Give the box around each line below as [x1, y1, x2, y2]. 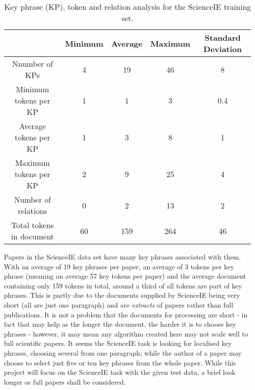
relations [18, 205, 48, 216]
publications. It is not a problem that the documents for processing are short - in [4, 309, 248, 319]
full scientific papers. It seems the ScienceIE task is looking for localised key [4, 338, 232, 348]
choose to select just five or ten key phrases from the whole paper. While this [4, 357, 236, 367]
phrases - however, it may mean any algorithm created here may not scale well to [4, 328, 248, 338]
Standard [204, 32, 241, 43]
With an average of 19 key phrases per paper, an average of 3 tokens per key [4, 261, 234, 271]
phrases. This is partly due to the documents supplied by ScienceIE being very [4, 290, 240, 300]
